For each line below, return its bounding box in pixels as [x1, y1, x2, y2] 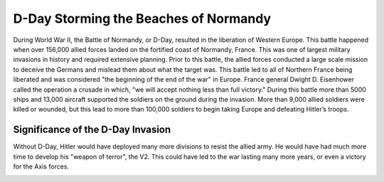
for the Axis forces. [13, 162, 70, 171]
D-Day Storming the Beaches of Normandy [13, 11, 272, 26]
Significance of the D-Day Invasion [13, 124, 171, 136]
